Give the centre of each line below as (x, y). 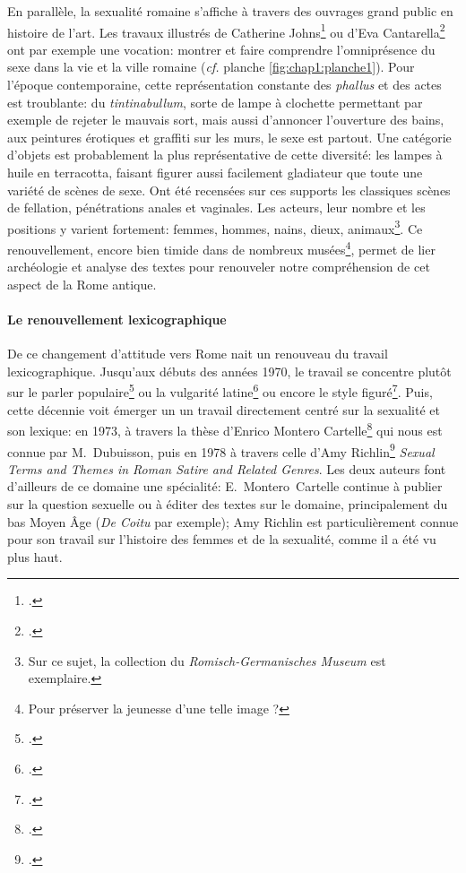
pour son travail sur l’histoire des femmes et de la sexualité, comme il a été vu (222, 539)
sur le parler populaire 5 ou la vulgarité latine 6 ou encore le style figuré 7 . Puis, (220, 391)
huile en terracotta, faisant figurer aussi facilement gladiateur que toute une (215, 172)
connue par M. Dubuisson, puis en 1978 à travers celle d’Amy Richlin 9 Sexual (221, 450)
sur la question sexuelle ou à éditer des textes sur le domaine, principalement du (228, 503)
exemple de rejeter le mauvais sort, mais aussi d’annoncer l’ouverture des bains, (226, 120)
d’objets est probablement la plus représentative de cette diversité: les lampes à (225, 155)
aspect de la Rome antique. (82, 284)
